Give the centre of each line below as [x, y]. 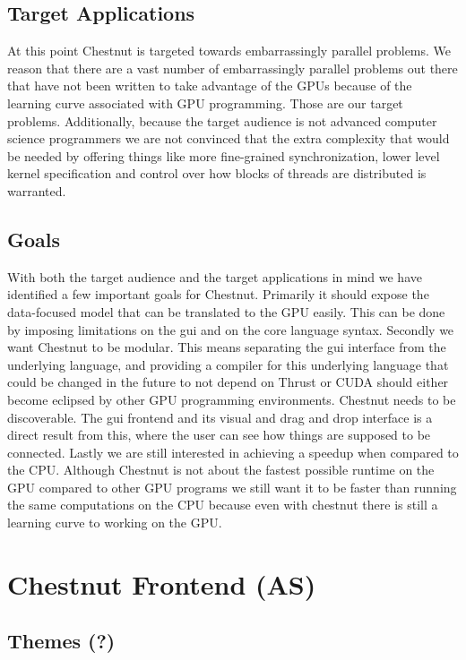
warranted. [37, 190]
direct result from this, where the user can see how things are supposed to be [219, 435]
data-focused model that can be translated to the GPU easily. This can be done [226, 311]
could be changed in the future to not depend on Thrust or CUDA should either [228, 382]
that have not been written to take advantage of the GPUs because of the [210, 86]
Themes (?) [61, 641]
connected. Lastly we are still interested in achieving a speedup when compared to [233, 452]
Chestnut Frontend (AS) [162, 583]
